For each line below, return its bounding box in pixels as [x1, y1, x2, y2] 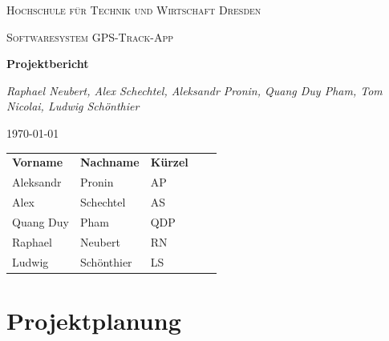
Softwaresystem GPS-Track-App [6, 28, 174, 45]
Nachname [80, 154, 140, 170]
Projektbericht [6, 55, 89, 72]
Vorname [12, 154, 63, 170]
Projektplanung [6, 303, 181, 336]
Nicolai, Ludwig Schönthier [6, 98, 140, 114]
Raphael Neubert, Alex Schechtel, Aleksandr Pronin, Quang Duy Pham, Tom [6, 82, 383, 98]
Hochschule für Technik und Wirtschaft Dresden [6, 2, 261, 18]
